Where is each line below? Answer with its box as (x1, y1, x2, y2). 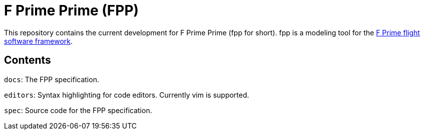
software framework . (4, 36, 73, 45)
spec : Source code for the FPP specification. (4, 106, 152, 115)
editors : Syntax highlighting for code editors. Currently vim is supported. (4, 90, 249, 99)
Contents (4, 54, 51, 67)
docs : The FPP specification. (4, 75, 99, 84)
